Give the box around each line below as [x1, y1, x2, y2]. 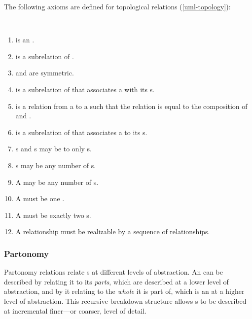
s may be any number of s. [15, 160, 96, 170]
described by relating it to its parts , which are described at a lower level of [4, 276, 229, 286]
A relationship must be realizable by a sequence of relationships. [15, 226, 210, 237]
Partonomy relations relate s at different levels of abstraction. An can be [4, 267, 223, 277]
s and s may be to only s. [15, 143, 92, 154]
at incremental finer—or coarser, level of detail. [4, 305, 146, 316]
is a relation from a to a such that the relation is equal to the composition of [15, 101, 248, 111]
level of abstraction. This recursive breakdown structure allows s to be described [4, 295, 247, 306]
